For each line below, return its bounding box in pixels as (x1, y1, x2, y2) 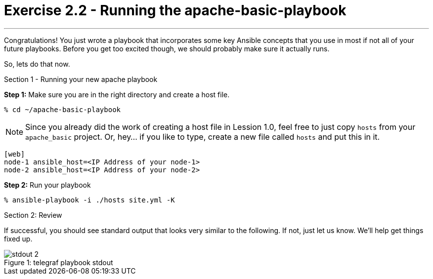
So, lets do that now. (4, 59, 70, 68)
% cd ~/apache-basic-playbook (4, 105, 121, 114)
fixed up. (4, 234, 33, 243)
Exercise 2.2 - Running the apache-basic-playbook (4, 2, 346, 19)
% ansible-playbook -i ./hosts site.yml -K (4, 196, 175, 204)
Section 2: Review (4, 210, 62, 219)
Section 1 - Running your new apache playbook (4, 75, 158, 83)
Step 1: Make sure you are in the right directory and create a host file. (4, 90, 230, 99)
